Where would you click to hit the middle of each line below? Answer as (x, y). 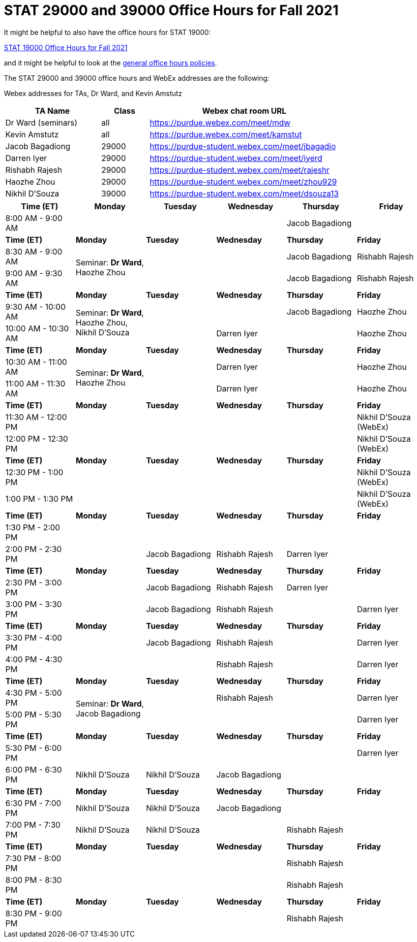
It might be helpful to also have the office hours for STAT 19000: (107, 32)
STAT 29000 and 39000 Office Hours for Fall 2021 (171, 10)
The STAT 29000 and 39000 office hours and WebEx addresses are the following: (137, 78)
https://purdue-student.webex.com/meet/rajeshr (239, 170)
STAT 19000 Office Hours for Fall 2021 (66, 47)
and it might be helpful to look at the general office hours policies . (110, 63)
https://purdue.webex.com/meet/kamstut (226, 134)
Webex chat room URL (244, 111)
